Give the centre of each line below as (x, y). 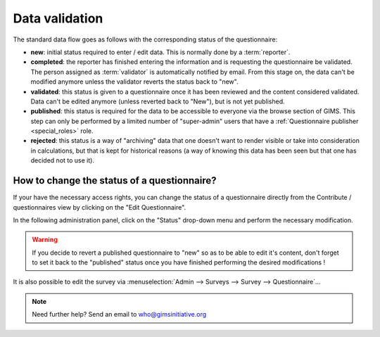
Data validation (58, 18)
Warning (45, 240)
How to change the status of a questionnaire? (115, 180)
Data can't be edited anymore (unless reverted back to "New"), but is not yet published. (158, 101)
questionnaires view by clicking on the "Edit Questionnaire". (100, 207)
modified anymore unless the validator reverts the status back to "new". (134, 82)
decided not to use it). (63, 160)
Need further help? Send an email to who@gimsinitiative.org (119, 314)
